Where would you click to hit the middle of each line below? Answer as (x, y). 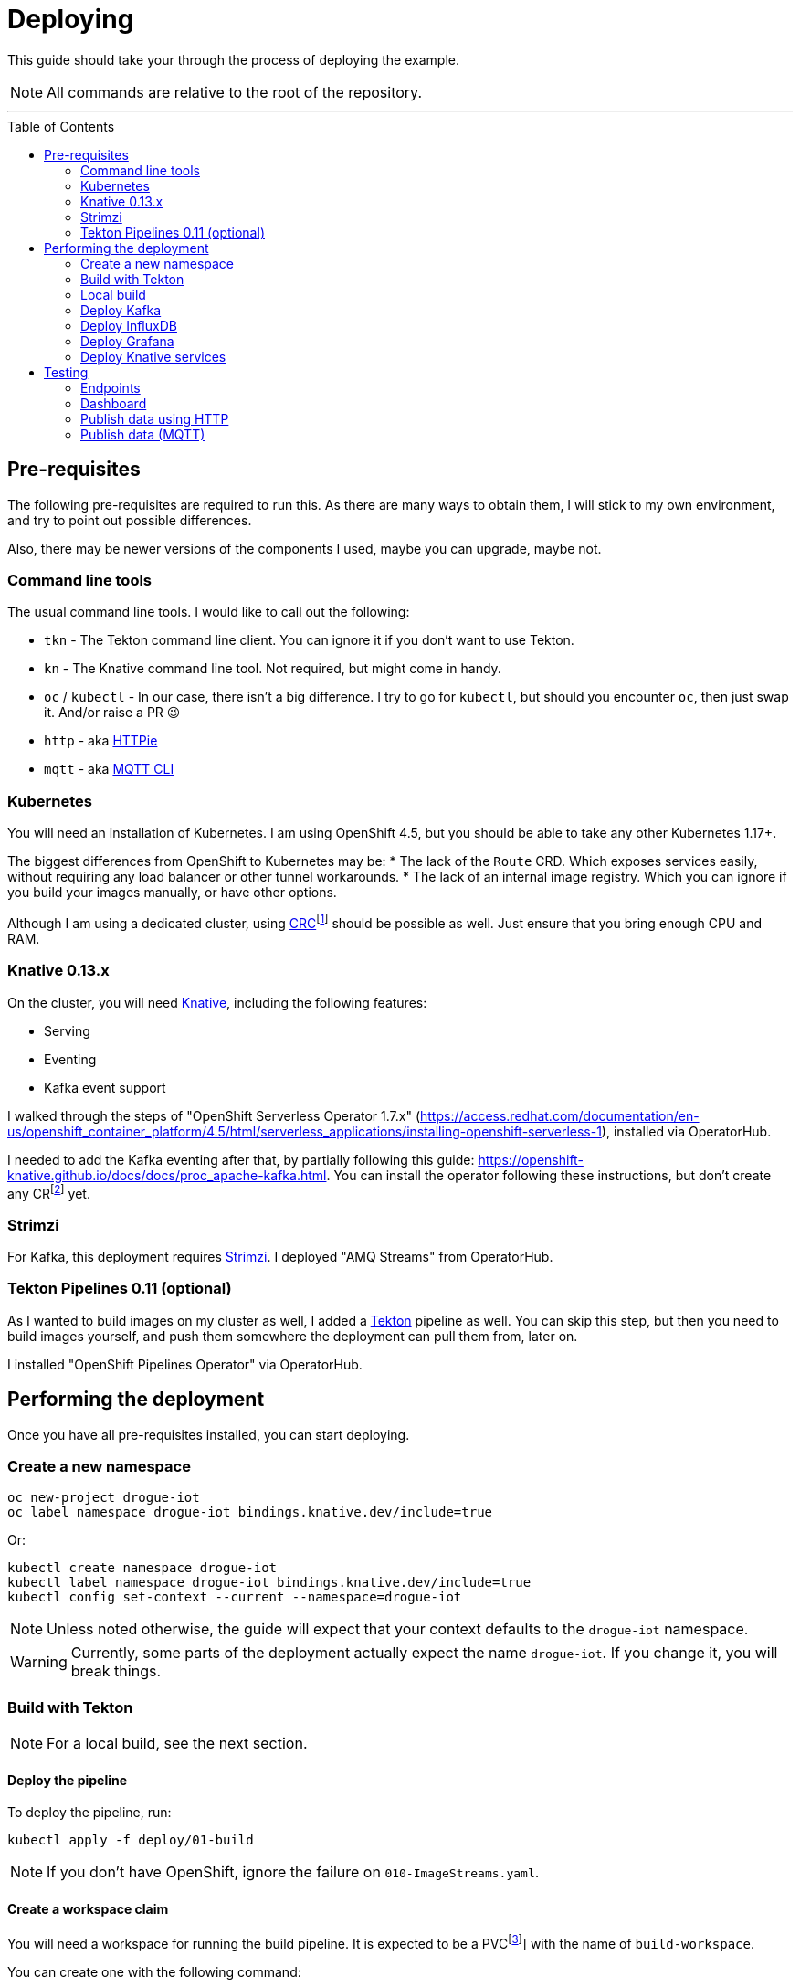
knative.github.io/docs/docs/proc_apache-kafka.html (167, 1175)
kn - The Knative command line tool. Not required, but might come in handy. (273, 669)
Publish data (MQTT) (143, 434)
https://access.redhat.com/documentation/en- (560, 1115)
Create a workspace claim (88, 1908)
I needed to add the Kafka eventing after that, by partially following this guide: (241, 1159)
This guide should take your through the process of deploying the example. (233, 59)
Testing (66, 372)
